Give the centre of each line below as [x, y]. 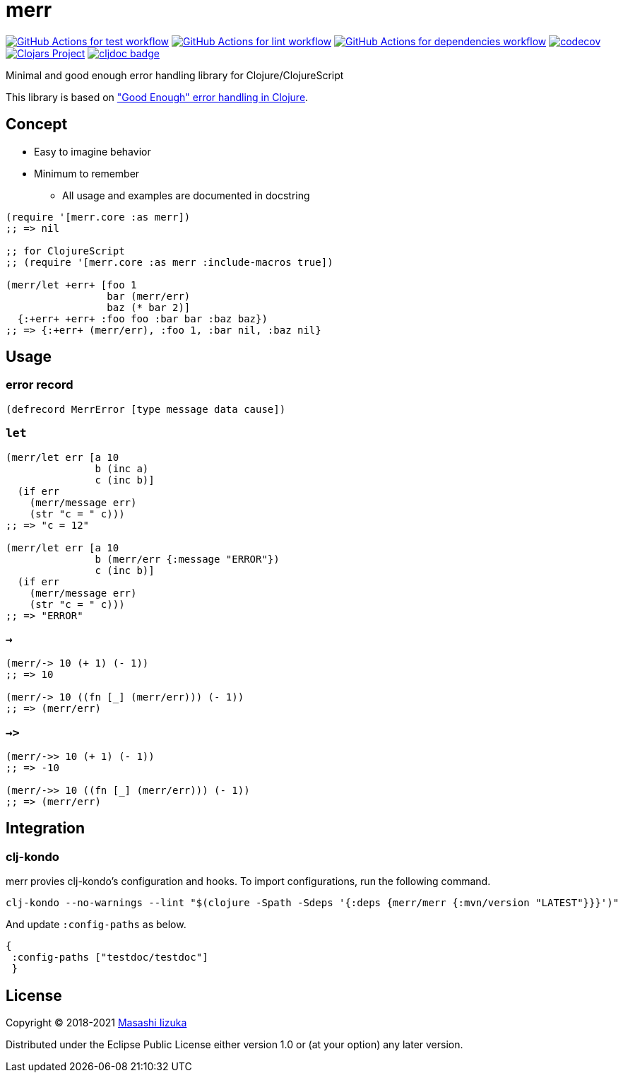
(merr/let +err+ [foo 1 [71, 285]
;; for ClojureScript [65, 251]
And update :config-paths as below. [96, 925]
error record [40, 385]
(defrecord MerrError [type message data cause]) [146, 409]
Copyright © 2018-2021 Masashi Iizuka [96, 1023]
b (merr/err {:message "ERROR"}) [187, 559]
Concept [37, 124]
